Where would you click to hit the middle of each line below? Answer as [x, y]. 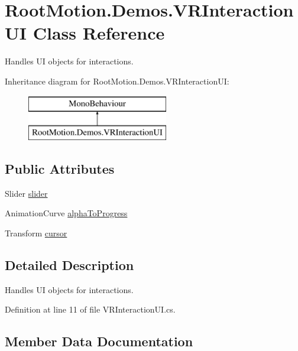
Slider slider [26, 193]
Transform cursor [36, 233]
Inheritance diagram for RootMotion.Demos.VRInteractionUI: [117, 81]
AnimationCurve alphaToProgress [66, 213]
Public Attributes [60, 169]
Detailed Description [69, 265]
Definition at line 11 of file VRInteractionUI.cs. [90, 309]
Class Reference [99, 33]
